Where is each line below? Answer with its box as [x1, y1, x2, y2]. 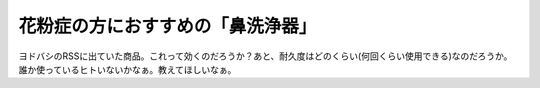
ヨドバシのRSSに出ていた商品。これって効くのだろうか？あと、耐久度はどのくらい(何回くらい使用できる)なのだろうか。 [18, 50, 513, 62]
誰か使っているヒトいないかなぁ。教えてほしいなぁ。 [18, 63, 237, 75]
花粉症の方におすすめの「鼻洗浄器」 [18, 15, 317, 37]
